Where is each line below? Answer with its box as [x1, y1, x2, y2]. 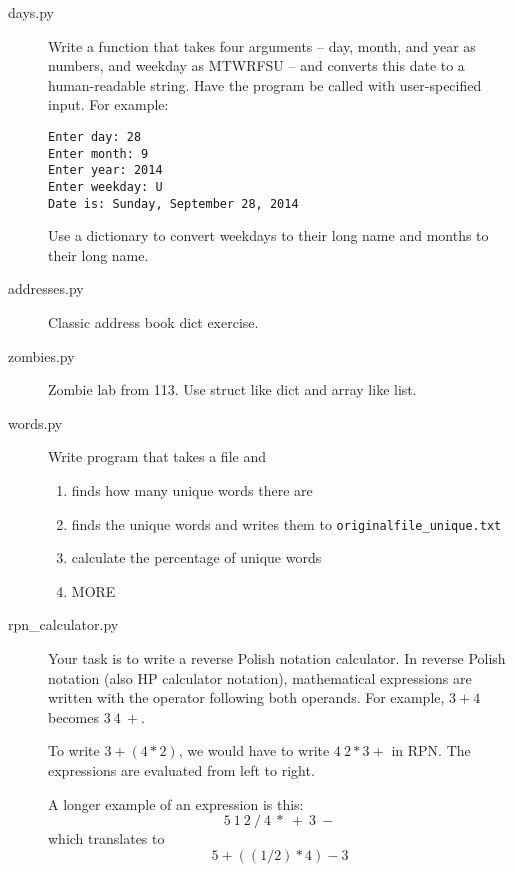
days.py [8, 2, 54, 22]
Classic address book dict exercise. [48, 312, 259, 333]
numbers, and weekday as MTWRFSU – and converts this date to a [48, 55, 465, 76]
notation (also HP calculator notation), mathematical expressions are [48, 667, 472, 688]
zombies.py [8, 345, 75, 366]
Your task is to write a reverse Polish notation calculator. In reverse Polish [48, 648, 506, 669]
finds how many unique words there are [71, 480, 313, 500]
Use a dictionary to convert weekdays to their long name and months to [48, 225, 489, 246]
